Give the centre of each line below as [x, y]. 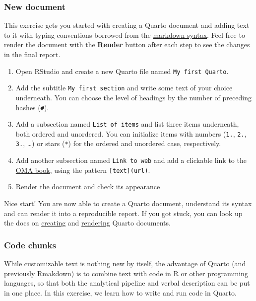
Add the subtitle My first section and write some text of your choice [124, 88]
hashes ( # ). [32, 107]
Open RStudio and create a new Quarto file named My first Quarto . [122, 71]
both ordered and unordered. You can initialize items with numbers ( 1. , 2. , [131, 133]
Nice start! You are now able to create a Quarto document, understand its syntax [128, 203]
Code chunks [30, 245]
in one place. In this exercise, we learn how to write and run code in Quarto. [120, 292]
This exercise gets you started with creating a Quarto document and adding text [127, 25]
